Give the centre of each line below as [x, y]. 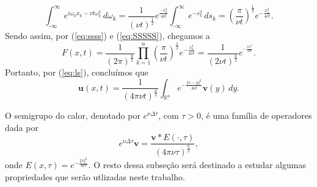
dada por [22, 127]
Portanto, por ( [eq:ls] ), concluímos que [77, 72]
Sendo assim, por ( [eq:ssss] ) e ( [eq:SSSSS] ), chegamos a [107, 36]
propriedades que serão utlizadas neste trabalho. [95, 176]
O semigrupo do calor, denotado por [73, 115]
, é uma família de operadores [257, 115]
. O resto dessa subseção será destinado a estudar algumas [197, 165]
